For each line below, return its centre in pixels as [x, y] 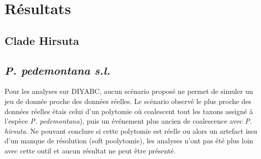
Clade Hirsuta [42, 40]
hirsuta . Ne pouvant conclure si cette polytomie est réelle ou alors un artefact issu [131, 130]
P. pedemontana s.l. [57, 70]
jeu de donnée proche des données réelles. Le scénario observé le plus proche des [128, 101]
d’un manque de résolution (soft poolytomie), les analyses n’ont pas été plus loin [129, 141]
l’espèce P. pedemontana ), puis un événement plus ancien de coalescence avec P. [128, 121]
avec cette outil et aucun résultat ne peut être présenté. [90, 150]
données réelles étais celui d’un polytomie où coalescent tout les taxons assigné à [129, 111]
